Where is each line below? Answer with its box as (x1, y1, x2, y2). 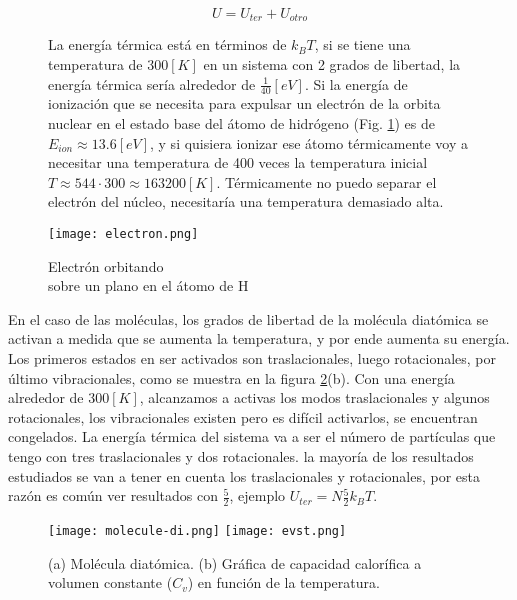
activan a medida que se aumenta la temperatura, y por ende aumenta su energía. (8, 328, 510, 349)
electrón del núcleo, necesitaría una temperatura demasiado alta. (48, 191, 444, 212)
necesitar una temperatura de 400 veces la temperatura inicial (48, 152, 428, 173)
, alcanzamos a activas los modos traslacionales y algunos (139, 387, 490, 408)
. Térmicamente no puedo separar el (216, 171, 437, 192)
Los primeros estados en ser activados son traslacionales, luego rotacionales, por (8, 348, 497, 369)
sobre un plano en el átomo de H (48, 275, 249, 296)
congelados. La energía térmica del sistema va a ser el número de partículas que (8, 426, 496, 447)
